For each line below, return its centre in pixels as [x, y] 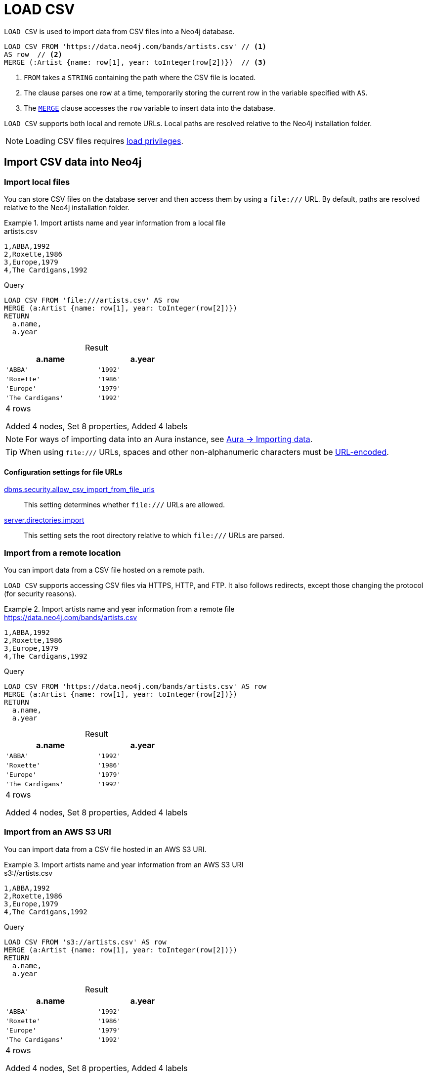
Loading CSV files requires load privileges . [104, 141]
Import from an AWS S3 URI [58, 832]
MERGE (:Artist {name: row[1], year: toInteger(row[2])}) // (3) [135, 62]
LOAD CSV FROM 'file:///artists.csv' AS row [92, 300]
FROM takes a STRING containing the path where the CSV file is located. [140, 77]
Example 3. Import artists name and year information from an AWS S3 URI [124, 864]
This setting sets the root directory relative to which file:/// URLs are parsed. [154, 536]
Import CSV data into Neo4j [73, 162]
